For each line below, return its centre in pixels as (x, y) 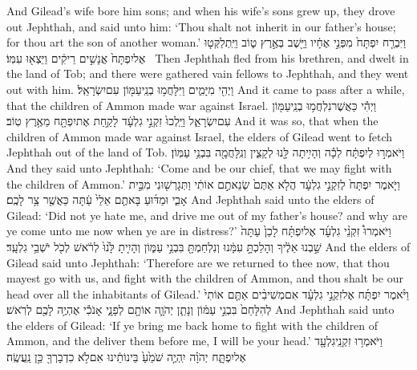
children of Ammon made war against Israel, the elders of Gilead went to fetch (200, 136)
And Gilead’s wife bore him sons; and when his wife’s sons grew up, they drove (201, 10)
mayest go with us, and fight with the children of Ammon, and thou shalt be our (205, 278)
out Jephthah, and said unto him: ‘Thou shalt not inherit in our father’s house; (201, 26)
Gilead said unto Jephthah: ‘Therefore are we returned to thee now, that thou (198, 262)
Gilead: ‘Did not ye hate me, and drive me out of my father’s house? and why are (207, 215)
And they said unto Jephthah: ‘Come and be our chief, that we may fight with (199, 167)
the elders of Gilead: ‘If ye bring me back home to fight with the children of (192, 325)
